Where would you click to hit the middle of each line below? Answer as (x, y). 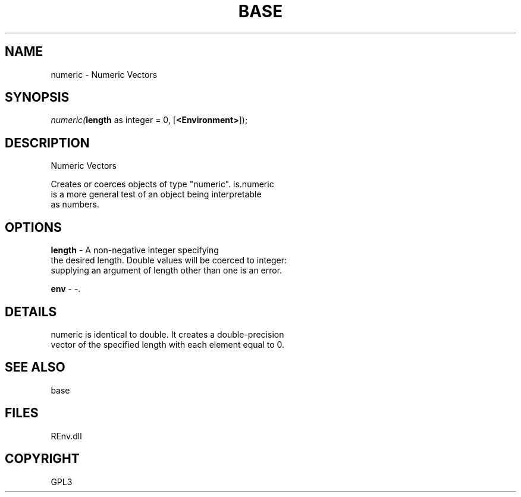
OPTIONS (33, 227)
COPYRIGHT (42, 459)
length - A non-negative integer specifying (135, 250)
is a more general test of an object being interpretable (156, 194)
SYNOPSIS (37, 97)
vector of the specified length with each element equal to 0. (168, 344)
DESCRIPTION (47, 143)
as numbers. (75, 205)
